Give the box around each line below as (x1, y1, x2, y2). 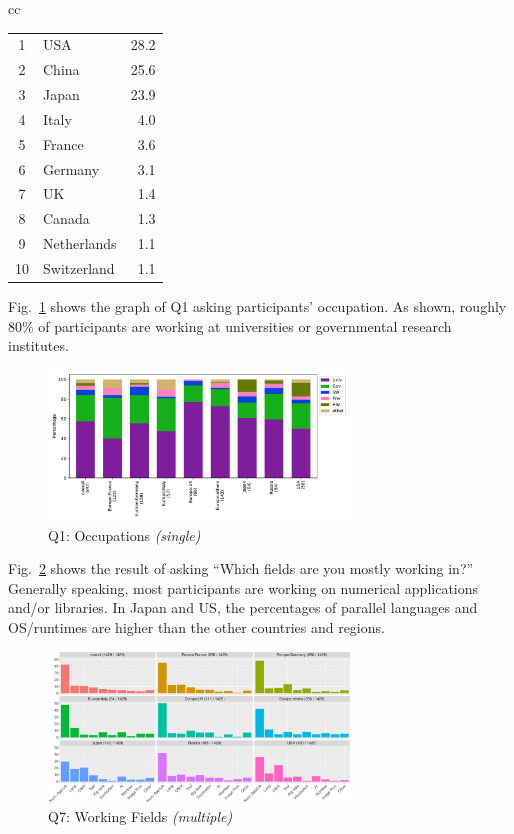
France (43, 133, 84, 154)
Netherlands (43, 233, 117, 254)
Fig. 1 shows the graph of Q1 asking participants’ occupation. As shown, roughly (8, 296, 507, 317)
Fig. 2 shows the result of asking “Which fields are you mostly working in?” (8, 558, 474, 579)
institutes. (8, 335, 69, 356)
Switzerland (43, 257, 115, 278)
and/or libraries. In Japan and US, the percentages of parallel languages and (8, 597, 478, 618)
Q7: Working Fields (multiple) (48, 806, 233, 827)
